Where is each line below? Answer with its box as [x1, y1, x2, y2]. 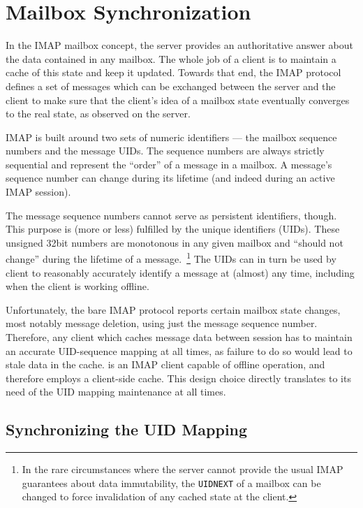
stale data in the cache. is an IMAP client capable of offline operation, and [6, 357, 325, 372]
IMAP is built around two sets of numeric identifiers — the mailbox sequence [6, 129, 337, 144]
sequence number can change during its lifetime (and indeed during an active [6, 170, 335, 185]
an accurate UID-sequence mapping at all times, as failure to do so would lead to [6, 343, 353, 358]
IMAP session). [6, 184, 71, 199]
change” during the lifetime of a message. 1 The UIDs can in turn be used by [6, 249, 336, 266]
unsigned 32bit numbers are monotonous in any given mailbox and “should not [6, 235, 343, 249]
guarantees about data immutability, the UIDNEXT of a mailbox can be [22, 475, 321, 490]
